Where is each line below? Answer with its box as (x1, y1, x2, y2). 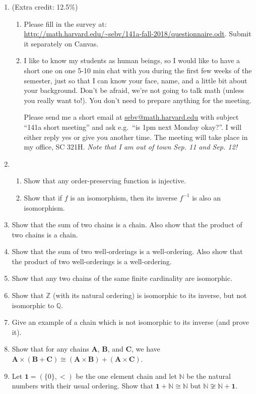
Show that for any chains (12, 343, 89, 354)
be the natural (186, 370, 231, 381)
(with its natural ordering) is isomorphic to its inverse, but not (53, 290, 247, 301)
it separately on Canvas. (24, 38, 99, 48)
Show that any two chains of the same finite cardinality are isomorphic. (12, 273, 232, 283)
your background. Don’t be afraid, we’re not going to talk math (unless (24, 85, 244, 95)
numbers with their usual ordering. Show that (12, 380, 154, 391)
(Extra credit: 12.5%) (12, 2, 78, 12)
